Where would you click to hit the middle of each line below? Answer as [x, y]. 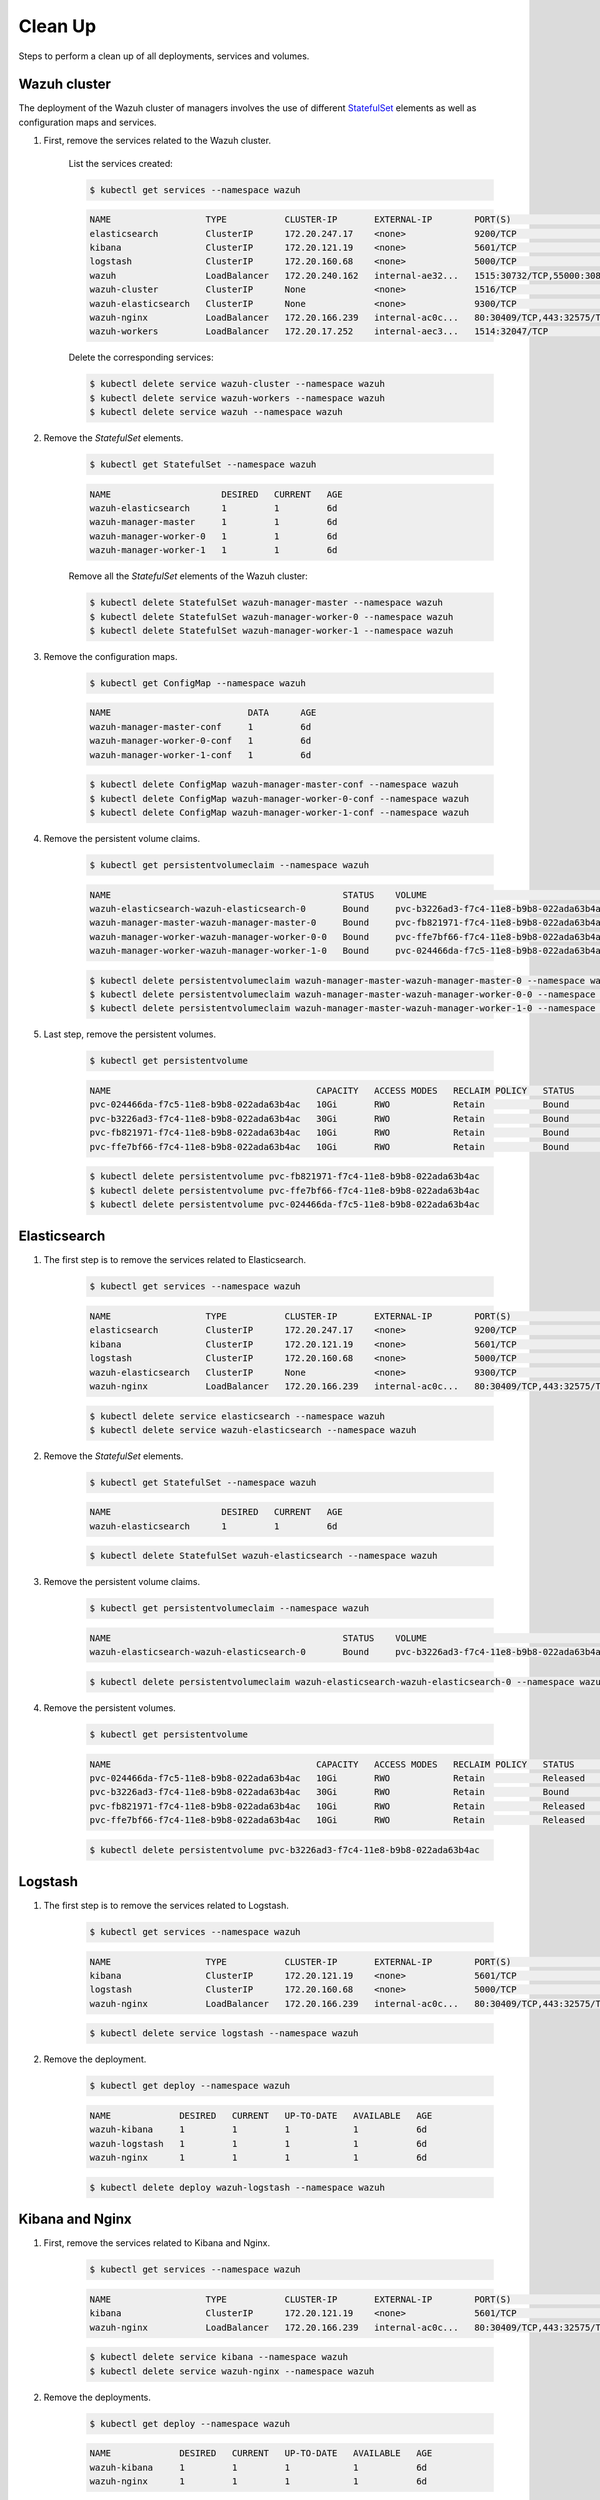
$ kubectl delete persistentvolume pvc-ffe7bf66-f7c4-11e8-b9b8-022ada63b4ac [284, 1190]
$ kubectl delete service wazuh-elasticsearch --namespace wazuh [253, 1429]
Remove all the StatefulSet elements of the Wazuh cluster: [188, 576]
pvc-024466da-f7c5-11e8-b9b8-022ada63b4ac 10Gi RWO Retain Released [337, 1778]
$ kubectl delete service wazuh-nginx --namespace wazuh [232, 2371]
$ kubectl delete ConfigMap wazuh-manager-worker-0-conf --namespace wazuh [279, 798]
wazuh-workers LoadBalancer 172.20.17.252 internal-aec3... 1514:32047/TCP [319, 331]
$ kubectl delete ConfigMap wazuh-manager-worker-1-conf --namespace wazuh [279, 812]
